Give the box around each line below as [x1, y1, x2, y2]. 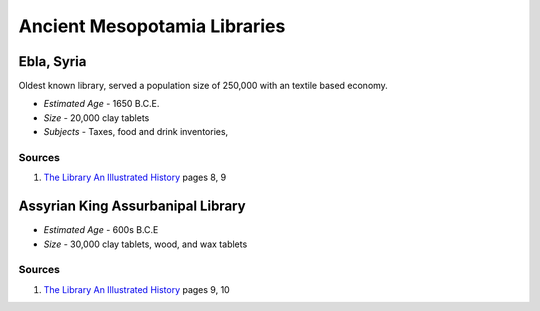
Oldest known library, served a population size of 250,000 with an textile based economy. [18, 80, 389, 92]
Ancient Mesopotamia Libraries [18, 15, 286, 37]
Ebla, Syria [18, 53, 87, 70]
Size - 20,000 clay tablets [43, 111, 150, 124]
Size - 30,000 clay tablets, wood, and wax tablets [43, 238, 248, 250]
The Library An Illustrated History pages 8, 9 [43, 171, 227, 184]
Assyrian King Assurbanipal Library [18, 198, 246, 215]
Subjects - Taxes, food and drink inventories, [43, 126, 229, 138]
